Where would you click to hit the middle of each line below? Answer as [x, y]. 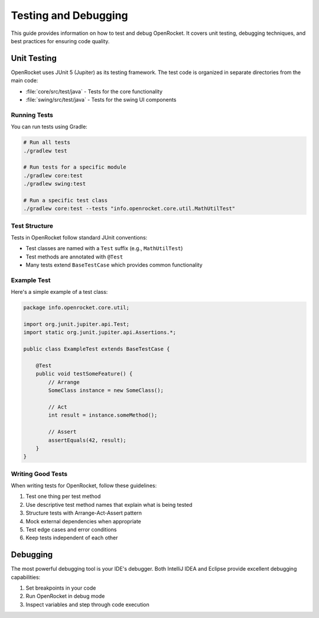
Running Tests [32, 115]
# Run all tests [47, 143]
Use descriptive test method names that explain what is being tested [109, 504]
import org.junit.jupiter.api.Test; [77, 324]
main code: [25, 80]
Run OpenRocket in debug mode [65, 596]
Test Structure [32, 226]
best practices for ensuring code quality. [60, 41]
